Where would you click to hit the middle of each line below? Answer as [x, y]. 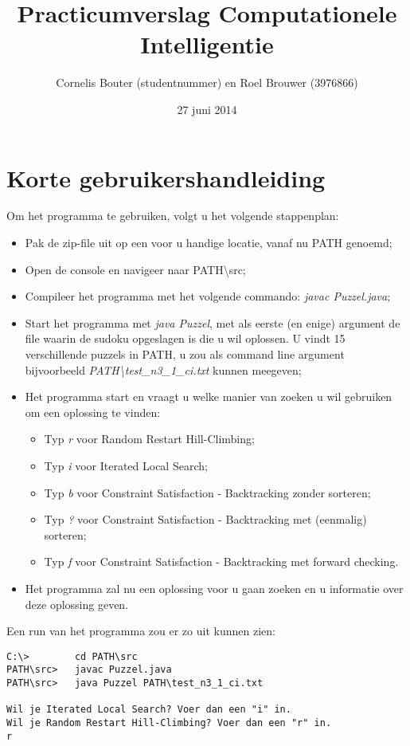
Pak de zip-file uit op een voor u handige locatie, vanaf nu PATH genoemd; [209, 243]
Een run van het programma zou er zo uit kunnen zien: [141, 631]
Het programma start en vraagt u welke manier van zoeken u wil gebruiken [209, 397]
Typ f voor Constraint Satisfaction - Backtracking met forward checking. [221, 561]
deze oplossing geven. [77, 604]
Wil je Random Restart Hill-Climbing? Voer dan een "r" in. [169, 723]
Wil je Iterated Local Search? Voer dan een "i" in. [149, 710]
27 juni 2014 [207, 109]
